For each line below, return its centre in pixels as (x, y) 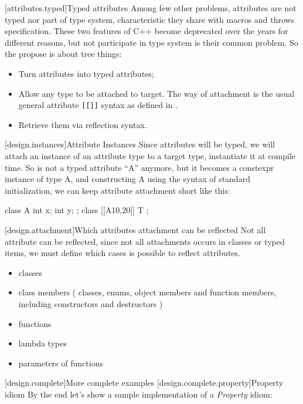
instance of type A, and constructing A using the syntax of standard (127, 179)
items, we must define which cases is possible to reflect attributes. (122, 253)
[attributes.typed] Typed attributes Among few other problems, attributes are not (151, 8)
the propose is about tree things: (63, 54)
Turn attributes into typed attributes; (86, 73)
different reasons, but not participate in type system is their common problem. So (151, 42)
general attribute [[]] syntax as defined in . (98, 105)
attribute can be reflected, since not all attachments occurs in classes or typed (145, 241)
